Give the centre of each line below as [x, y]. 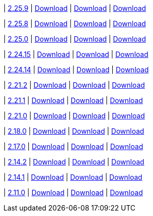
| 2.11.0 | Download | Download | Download [73, 192]
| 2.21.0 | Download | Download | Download [74, 116]
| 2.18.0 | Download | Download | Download [74, 131]
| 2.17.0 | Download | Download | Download [73, 146]
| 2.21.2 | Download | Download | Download [74, 85]
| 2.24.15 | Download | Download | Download [76, 54]
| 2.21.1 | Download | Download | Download [73, 100]
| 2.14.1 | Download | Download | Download [73, 177]
